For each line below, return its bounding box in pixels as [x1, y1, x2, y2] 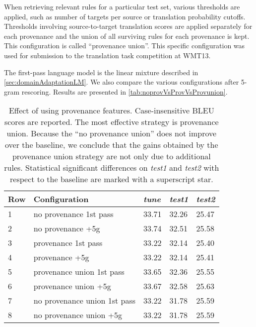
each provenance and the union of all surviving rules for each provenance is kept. [4, 30, 250, 41]
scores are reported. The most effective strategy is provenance [4, 116, 219, 128]
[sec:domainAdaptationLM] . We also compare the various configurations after [4, 77, 239, 87]
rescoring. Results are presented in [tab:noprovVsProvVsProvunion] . [21, 86, 228, 97]
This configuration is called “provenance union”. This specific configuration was [4, 40, 245, 51]
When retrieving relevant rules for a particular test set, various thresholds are [4, 1, 240, 11]
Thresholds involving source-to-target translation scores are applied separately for [4, 21, 253, 31]
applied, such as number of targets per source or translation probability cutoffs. [4, 11, 246, 21]
